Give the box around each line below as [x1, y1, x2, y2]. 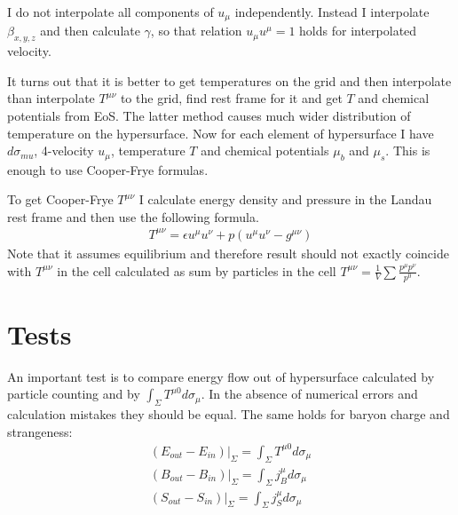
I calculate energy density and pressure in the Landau [138, 190, 432, 209]
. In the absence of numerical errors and [201, 384, 418, 403]
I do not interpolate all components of [7, 3, 214, 20]
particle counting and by [7, 384, 140, 403]
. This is [385, 141, 430, 160]
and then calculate [40, 21, 140, 40]
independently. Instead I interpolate [234, 3, 430, 20]
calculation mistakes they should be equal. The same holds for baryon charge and [7, 405, 450, 424]
